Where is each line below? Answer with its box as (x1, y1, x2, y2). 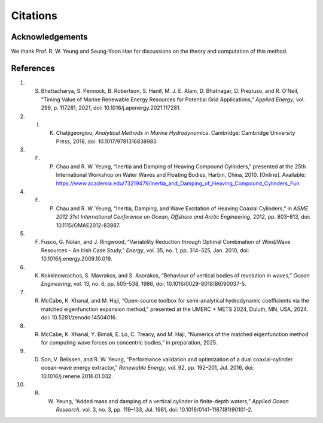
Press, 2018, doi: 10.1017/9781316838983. (56, 138, 158, 145)
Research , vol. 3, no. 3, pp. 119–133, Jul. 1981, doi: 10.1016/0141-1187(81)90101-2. (56, 406, 253, 413)
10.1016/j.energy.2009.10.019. (41, 255, 112, 262)
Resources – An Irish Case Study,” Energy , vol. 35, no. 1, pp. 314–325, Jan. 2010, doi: (41, 246, 249, 254)
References (11, 63, 55, 73)
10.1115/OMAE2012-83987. (56, 222, 121, 229)
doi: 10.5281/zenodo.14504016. (41, 313, 117, 321)
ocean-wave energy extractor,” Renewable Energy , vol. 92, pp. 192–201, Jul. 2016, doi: (41, 364, 254, 371)
